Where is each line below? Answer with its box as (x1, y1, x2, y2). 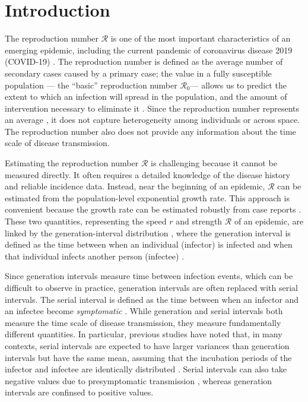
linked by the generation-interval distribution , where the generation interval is (5, 226, 291, 239)
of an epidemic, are (234, 215, 304, 227)
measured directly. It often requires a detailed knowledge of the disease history (5, 168, 290, 181)
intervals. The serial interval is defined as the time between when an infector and (5, 293, 299, 305)
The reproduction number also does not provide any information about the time (5, 125, 296, 137)
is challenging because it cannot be (150, 157, 277, 169)
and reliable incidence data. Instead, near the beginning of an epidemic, (5, 180, 265, 192)
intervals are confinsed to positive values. (5, 386, 154, 398)
